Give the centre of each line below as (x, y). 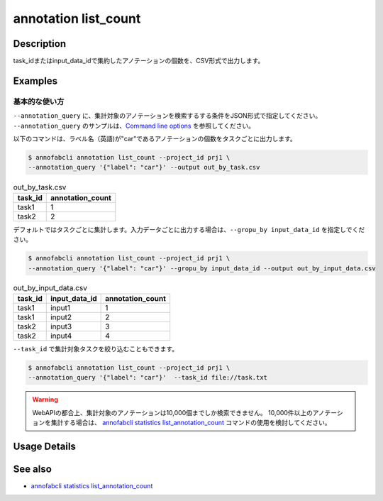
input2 (61, 317)
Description (40, 44)
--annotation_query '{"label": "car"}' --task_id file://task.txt (148, 378)
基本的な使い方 (39, 101)
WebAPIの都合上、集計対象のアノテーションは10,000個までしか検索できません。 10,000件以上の (173, 412)
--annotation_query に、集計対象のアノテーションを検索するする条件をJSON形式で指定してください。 (167, 116)
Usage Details (44, 446)
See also (33, 469)
